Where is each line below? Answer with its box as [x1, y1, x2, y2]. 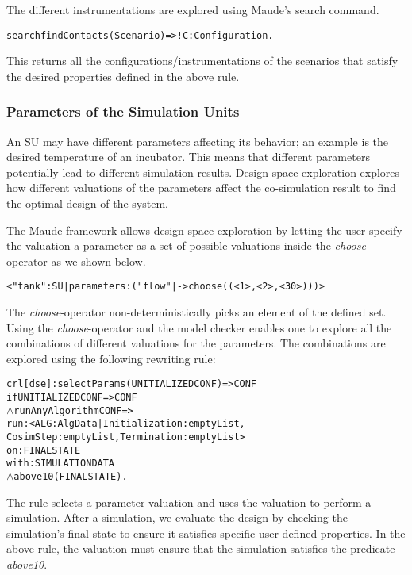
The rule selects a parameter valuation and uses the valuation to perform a [6, 493, 372, 510]
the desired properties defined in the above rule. [6, 67, 240, 84]
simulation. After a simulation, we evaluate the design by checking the [6, 509, 348, 526]
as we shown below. [51, 252, 146, 269]
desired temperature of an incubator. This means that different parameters [6, 148, 370, 165]
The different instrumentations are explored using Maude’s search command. [6, 2, 379, 17]
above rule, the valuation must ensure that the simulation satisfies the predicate [6, 540, 395, 557]
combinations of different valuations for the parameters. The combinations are [6, 335, 386, 351]
